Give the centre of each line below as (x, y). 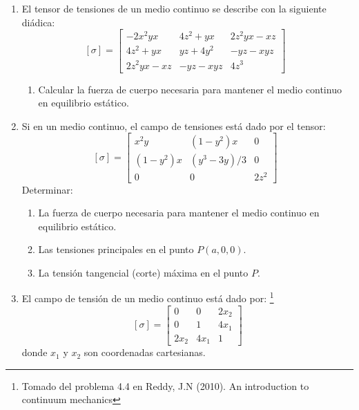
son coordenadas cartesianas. (145, 352)
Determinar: (47, 189)
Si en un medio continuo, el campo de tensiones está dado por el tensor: (174, 125)
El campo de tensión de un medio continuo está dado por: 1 (148, 297)
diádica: (38, 22)
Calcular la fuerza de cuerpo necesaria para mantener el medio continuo (190, 89)
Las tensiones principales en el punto (116, 249)
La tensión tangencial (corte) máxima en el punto (143, 272)
